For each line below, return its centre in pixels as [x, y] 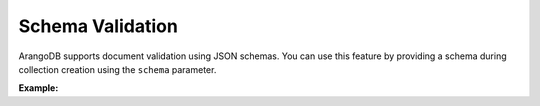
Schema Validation [98, 26]
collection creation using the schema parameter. [117, 69]
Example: [38, 88]
